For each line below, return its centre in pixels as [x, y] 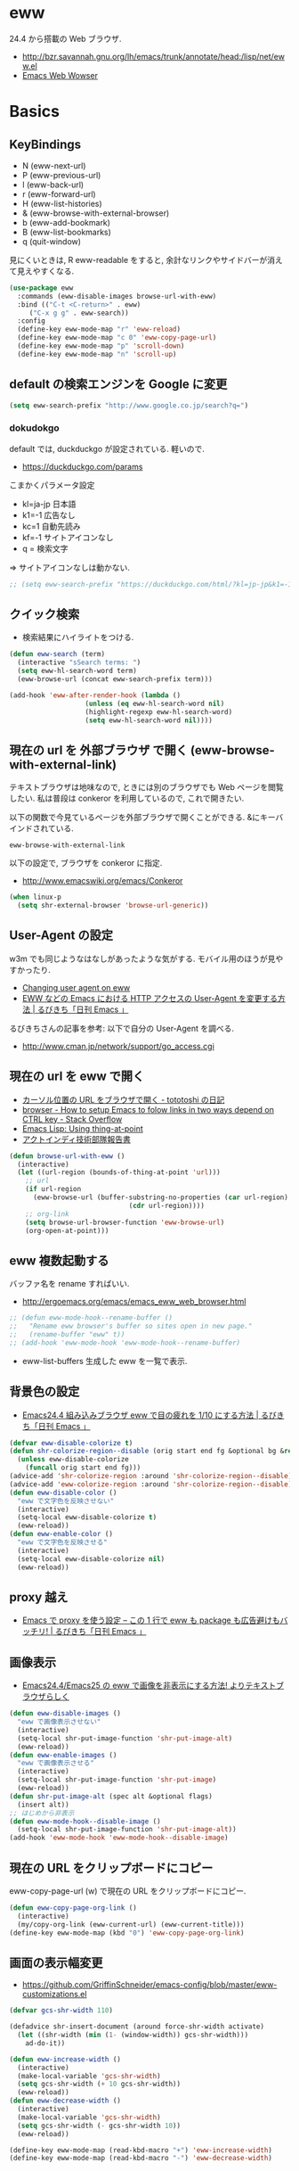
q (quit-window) [52, 241]
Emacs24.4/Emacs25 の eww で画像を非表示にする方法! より [133, 1686]
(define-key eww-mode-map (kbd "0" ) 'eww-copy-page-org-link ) [127, 1933]
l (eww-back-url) [53, 185]
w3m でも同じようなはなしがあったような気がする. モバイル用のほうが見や [146, 958]
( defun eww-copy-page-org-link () [73, 1908]
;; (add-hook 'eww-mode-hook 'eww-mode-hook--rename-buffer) [125, 1343]
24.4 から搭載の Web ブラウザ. [65, 38]
